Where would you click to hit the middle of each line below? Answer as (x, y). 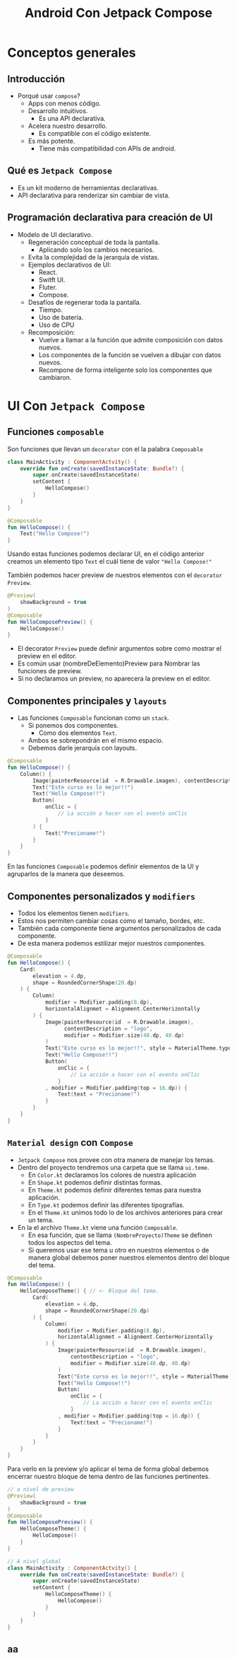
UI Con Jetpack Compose (76, 406)
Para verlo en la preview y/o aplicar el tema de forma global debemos (108, 1469)
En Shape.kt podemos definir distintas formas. (95, 1182)
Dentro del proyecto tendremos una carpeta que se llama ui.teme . (113, 1167)
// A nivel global (34, 1561)
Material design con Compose (70, 1143)
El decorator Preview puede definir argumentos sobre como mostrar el (120, 649)
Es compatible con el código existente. (95, 133)
